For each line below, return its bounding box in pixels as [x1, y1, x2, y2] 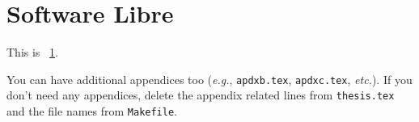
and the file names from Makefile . [6, 103, 178, 120]
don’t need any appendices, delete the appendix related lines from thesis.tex [6, 86, 395, 103]
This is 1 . [6, 44, 58, 61]
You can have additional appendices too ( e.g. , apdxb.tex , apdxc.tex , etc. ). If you [6, 70, 413, 87]
